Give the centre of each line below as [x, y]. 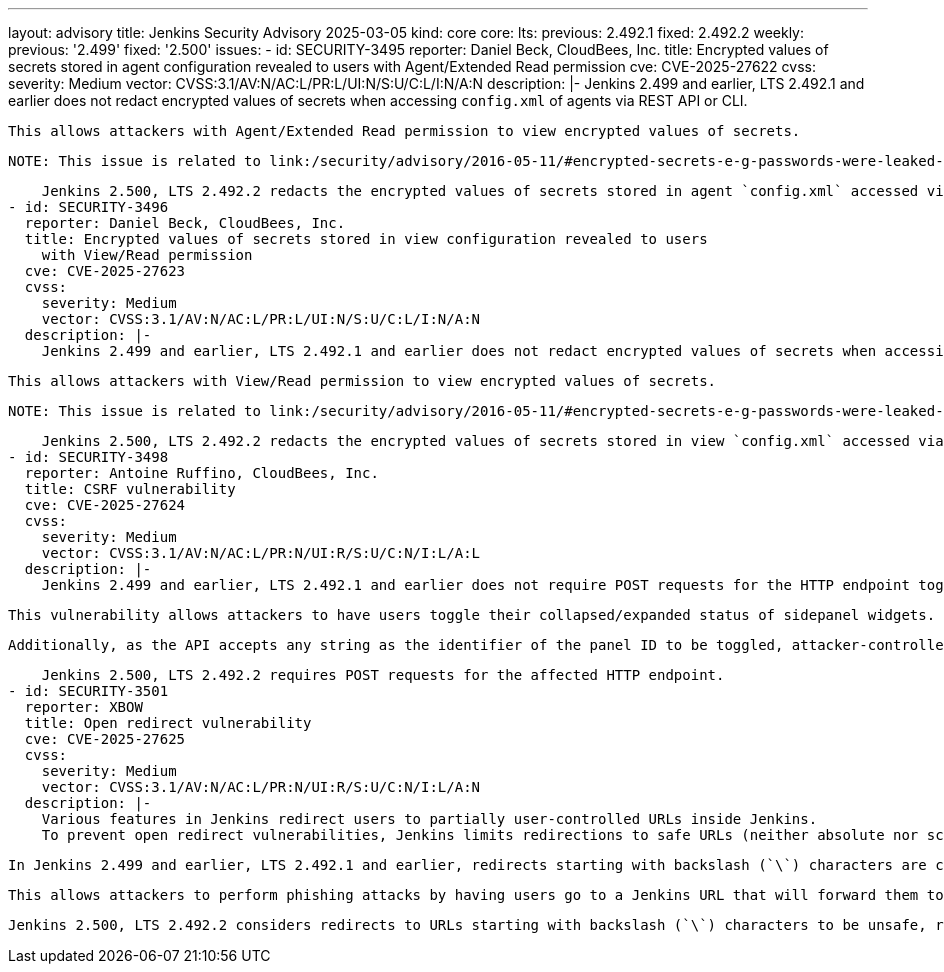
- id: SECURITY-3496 [88, 207]
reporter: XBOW [83, 707]
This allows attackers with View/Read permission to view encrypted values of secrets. [362, 381]
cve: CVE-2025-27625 [105, 739]
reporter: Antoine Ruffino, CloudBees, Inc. [201, 473]
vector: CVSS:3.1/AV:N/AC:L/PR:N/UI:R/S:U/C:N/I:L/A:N [261, 787]
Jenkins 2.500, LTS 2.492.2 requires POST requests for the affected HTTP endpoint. [383, 675]
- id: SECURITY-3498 [88, 457]
